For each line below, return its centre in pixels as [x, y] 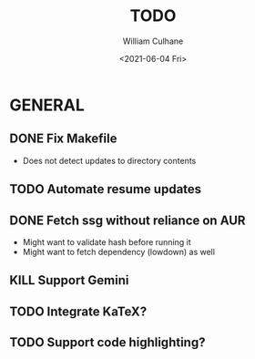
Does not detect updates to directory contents [109, 160]
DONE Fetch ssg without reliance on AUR [127, 220]
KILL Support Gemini [69, 280]
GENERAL [47, 105]
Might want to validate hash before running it [107, 241]
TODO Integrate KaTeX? [78, 311]
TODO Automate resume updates [106, 189]
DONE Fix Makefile [63, 139]
